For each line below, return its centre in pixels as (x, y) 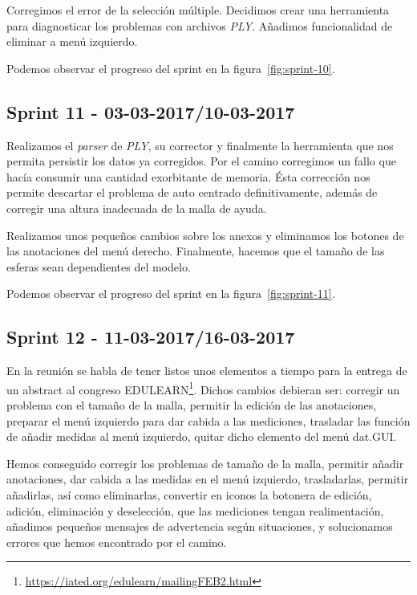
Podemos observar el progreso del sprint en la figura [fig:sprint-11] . (171, 293)
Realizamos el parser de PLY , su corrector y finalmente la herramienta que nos (200, 145)
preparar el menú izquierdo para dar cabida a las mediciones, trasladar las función (208, 420)
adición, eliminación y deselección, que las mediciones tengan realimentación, (195, 510)
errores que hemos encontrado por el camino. (117, 542)
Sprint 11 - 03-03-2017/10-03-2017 (151, 111)
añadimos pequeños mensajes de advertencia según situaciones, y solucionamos (200, 526)
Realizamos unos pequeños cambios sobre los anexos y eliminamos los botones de (205, 235)
